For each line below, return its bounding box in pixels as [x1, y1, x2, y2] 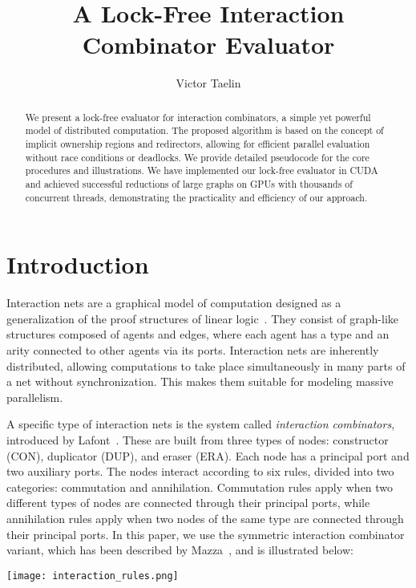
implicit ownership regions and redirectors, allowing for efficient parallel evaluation [25, 137, 370, 151]
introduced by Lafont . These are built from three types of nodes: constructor [6, 431, 389, 448]
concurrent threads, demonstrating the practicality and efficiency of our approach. [25, 190, 368, 204]
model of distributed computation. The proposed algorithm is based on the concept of [25, 124, 384, 137]
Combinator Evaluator [82, 28, 335, 61]
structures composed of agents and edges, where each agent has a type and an [6, 326, 390, 343]
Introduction [6, 248, 149, 281]
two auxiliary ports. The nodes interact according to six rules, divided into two [6, 463, 394, 480]
